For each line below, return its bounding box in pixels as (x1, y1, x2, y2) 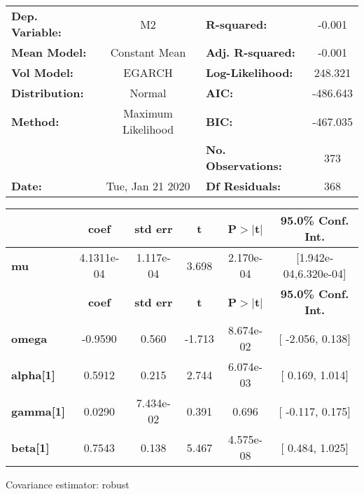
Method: (11, 113, 59, 129)
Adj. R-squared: (205, 44, 295, 60)
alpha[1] (11, 366, 55, 383)
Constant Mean (110, 44, 186, 60)
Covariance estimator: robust (6, 477, 129, 491)
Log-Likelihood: (205, 64, 293, 80)
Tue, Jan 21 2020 (106, 178, 190, 194)
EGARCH (123, 64, 173, 80)
